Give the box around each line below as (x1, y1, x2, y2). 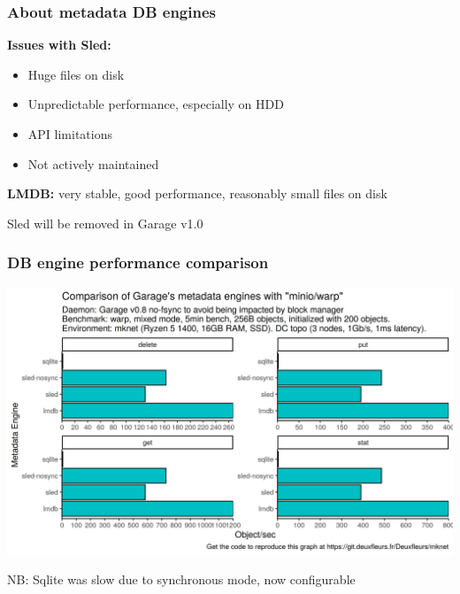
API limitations (27, 125, 112, 143)
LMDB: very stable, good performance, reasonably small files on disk (7, 184, 387, 203)
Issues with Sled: (7, 35, 111, 54)
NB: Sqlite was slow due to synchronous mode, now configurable (7, 570, 356, 589)
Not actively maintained (27, 154, 159, 173)
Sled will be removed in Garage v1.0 (7, 213, 203, 232)
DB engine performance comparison (7, 251, 269, 274)
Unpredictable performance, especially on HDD (27, 95, 284, 113)
